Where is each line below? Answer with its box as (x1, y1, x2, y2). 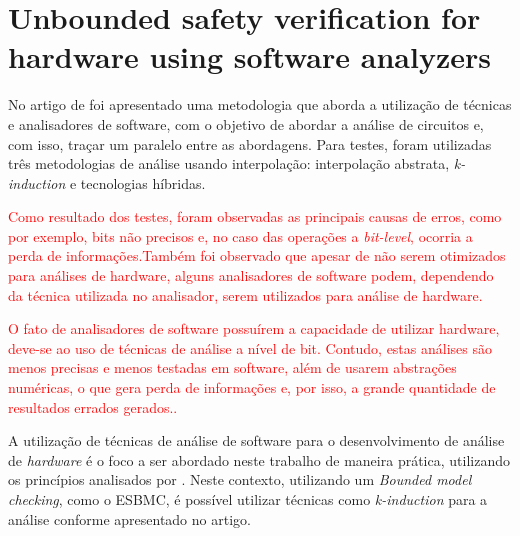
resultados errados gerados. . (8, 396, 178, 417)
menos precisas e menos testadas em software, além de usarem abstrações (8, 357, 457, 378)
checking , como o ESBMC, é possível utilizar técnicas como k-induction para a (8, 489, 488, 509)
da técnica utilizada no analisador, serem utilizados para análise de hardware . (8, 284, 483, 305)
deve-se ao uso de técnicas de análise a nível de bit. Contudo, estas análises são (8, 337, 492, 358)
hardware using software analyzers (8, 36, 491, 77)
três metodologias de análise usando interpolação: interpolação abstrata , (8, 153, 450, 174)
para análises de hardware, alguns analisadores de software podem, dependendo (8, 265, 494, 286)
